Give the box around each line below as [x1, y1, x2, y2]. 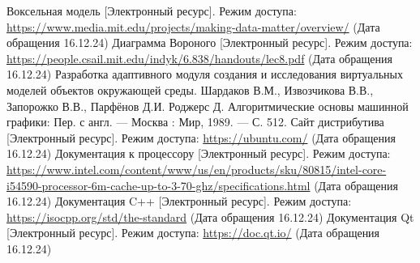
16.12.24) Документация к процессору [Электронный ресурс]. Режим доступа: [6, 145, 391, 162]
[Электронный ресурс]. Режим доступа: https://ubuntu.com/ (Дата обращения [6, 129, 396, 146]
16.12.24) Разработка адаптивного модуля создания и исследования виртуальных [6, 66, 403, 83]
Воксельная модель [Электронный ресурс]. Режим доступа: [6, 2, 297, 19]
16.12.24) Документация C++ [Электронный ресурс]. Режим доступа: [6, 193, 352, 210]
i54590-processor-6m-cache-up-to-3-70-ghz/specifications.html [6, 176, 311, 193]
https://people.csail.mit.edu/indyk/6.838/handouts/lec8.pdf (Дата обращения [6, 49, 392, 66]
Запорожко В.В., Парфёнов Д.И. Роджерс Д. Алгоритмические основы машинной [6, 97, 409, 114]
